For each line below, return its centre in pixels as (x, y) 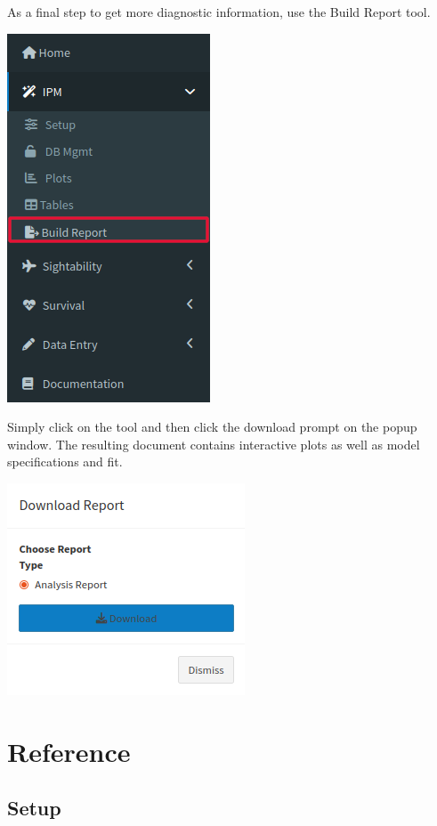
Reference (69, 751)
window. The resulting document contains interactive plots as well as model (214, 444)
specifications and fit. (65, 462)
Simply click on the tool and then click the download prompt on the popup (212, 427)
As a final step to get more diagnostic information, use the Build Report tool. (219, 12)
